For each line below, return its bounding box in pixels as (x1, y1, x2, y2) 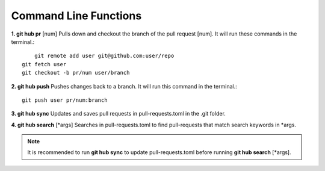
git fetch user (22, 61, 67, 67)
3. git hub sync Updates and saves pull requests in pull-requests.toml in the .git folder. (11, 110, 226, 117)
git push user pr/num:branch (22, 96, 108, 104)
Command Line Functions (11, 9, 142, 22)
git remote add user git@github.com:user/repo (34, 52, 175, 60)
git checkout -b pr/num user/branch (22, 69, 130, 76)
